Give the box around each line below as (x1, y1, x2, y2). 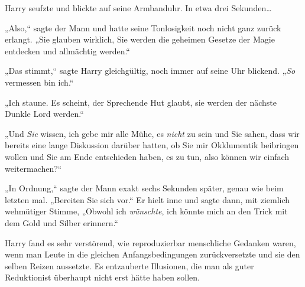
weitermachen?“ (5, 162, 62, 174)
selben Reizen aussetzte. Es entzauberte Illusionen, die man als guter (5, 259, 254, 272)
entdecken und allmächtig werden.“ (5, 44, 130, 57)
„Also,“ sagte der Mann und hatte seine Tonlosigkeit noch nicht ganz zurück (5, 21, 281, 34)
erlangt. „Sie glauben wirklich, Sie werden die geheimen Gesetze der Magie (5, 33, 275, 45)
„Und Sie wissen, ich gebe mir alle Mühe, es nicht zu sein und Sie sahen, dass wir (5, 127, 300, 139)
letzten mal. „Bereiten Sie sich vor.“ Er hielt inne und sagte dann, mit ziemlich (5, 193, 290, 206)
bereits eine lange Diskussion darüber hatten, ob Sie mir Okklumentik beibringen (5, 139, 299, 151)
